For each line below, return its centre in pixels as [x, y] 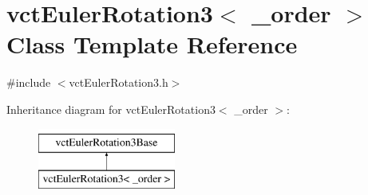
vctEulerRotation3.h [119, 82]
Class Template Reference [152, 44]
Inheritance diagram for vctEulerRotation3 [111, 109]
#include [29, 82]
